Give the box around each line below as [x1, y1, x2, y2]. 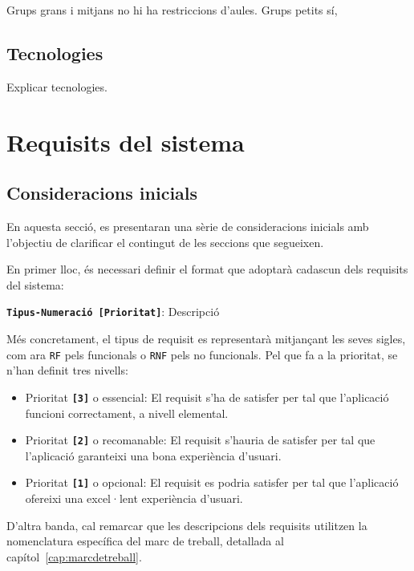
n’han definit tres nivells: [6, 362, 128, 379]
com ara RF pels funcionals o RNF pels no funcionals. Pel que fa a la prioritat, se [6, 346, 398, 362]
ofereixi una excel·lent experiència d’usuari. [25, 490, 243, 506]
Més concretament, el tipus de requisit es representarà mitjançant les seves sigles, [6, 330, 406, 346]
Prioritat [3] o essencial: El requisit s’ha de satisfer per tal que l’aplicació [25, 388, 389, 405]
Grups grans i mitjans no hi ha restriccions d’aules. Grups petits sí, [6, 2, 338, 18]
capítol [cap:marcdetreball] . [6, 548, 142, 565]
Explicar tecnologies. [6, 78, 108, 95]
